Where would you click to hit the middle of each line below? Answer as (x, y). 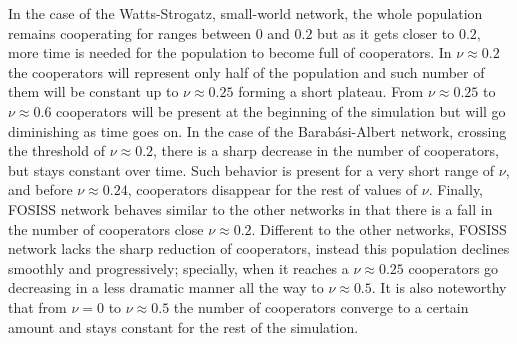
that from (37, 306)
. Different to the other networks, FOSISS (379, 228)
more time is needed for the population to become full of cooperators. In (230, 52)
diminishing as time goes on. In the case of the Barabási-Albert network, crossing (257, 130)
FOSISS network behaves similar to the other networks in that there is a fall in (250, 208)
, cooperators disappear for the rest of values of (272, 189)
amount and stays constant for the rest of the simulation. (183, 326)
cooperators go (453, 267)
